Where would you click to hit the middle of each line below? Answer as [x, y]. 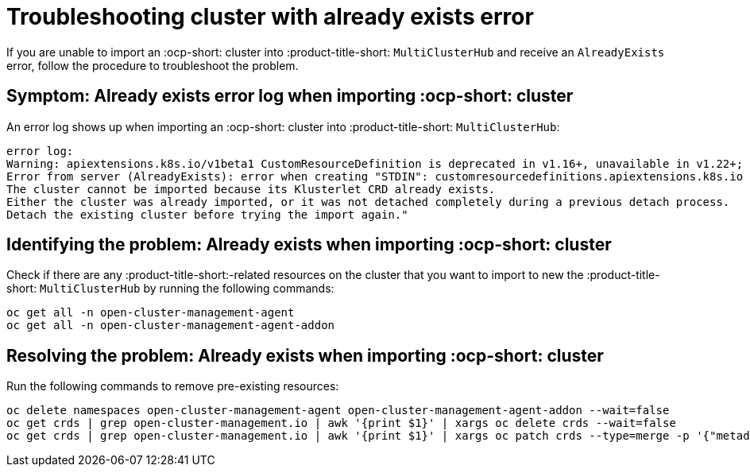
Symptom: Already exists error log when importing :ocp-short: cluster [290, 96]
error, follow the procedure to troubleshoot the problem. [153, 65]
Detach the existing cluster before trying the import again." [207, 214]
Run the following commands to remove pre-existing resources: [173, 386]
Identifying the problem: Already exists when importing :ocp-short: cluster [309, 245]
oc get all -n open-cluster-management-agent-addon [171, 326]
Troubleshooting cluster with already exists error [270, 17]
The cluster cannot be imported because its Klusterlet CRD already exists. [251, 189]
